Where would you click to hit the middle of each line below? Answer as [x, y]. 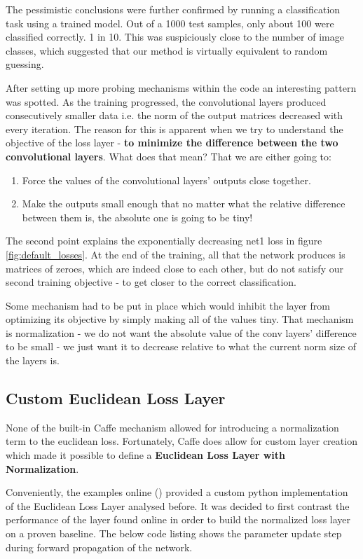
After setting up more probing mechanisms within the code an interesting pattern [181, 87]
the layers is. [33, 360]
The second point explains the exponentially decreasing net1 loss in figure [164, 241]
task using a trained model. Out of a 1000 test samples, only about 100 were [170, 23]
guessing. [25, 64]
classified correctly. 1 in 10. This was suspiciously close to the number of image [175, 37]
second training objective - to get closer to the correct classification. [151, 282]
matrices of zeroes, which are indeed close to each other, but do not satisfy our [174, 268]
